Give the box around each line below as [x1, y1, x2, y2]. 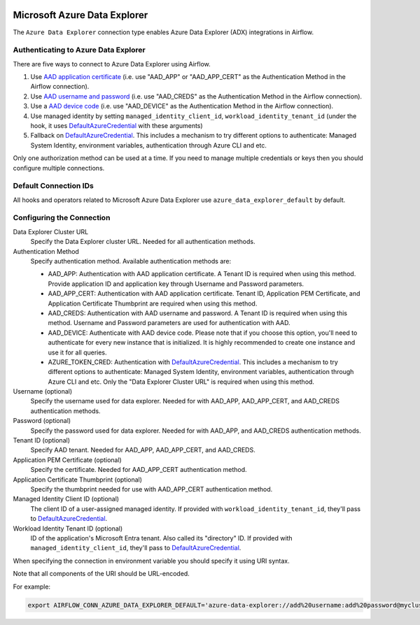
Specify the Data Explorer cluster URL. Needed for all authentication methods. [30, 238, 255, 246]
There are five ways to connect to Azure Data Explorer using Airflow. [13, 59, 211, 68]
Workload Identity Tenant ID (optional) [13, 524, 123, 533]
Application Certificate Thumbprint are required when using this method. [48, 299, 258, 308]
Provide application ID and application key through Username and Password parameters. [48, 280, 304, 288]
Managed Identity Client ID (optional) [13, 495, 119, 503]
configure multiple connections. [13, 164, 105, 172]
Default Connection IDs [13, 181, 94, 191]
